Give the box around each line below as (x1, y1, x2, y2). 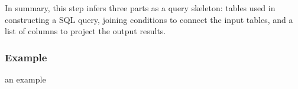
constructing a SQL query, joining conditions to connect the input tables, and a (5, 13, 293, 25)
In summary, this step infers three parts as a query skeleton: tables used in (5, 2, 276, 14)
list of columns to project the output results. (5, 25, 166, 37)
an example (5, 73, 46, 85)
